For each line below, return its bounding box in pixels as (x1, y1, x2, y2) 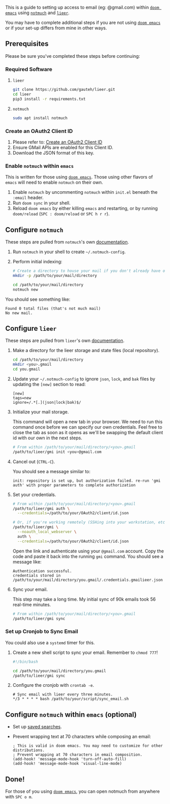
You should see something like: (5, 296, 71, 302)
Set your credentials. (12, 492, 56, 498)
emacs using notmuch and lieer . (5, 10, 70, 16)
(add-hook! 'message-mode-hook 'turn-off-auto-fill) (12, 757, 127, 762)
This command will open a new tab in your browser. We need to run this (12, 418, 163, 425)
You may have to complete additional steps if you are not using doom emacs (5, 20, 161, 25)
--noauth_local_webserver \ (17, 530, 77, 535)
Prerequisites (5, 40, 49, 48)
